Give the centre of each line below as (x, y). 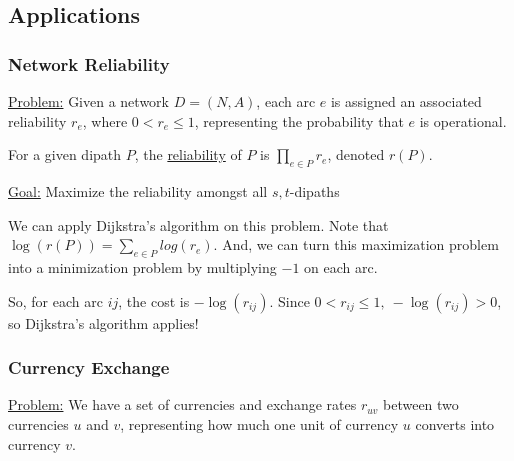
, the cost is (154, 300)
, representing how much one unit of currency (259, 423)
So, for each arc (55, 300)
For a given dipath (65, 154)
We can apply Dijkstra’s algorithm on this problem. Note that (198, 224)
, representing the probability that (299, 120)
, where (105, 120)
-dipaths (314, 190)
